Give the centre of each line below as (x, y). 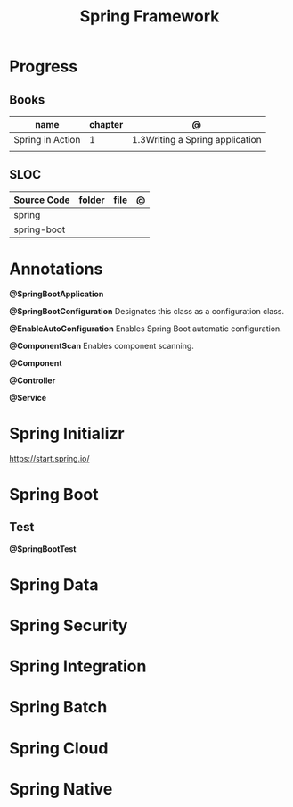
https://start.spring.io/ (50, 458)
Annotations (56, 269)
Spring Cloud (59, 748)
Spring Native (61, 789)
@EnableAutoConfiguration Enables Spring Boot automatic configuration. (146, 329)
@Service (28, 397)
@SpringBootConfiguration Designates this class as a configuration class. (147, 311)
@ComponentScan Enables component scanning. (102, 345)
